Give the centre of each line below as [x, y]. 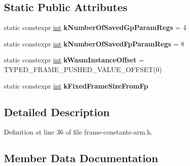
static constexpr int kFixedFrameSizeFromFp [76, 85]
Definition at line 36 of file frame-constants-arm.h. [78, 132]
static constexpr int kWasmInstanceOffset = [74, 60]
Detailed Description [57, 112]
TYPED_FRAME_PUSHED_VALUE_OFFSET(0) [83, 69]
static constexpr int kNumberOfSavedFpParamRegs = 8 [94, 43]
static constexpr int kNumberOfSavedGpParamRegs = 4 [95, 27]
